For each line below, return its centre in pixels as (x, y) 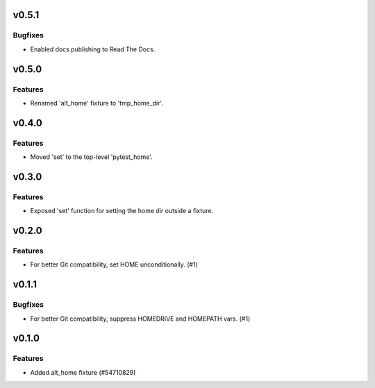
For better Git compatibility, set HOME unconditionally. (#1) (114, 264)
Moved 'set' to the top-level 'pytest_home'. (91, 157)
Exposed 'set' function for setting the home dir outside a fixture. (122, 211)
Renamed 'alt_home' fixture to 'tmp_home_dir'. (97, 103)
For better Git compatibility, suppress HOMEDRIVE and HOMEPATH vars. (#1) (140, 319)
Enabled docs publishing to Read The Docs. (93, 49)
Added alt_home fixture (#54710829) (83, 372)
